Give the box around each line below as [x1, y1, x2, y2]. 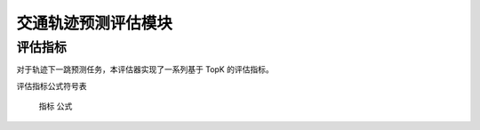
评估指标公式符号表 [16, 80, 87, 91]
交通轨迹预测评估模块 [16, 13, 173, 33]
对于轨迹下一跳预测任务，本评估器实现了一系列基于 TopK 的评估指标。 [16, 64, 275, 75]
